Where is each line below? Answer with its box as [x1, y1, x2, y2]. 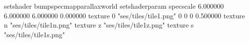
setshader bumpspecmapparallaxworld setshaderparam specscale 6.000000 [4, 1, 224, 11]
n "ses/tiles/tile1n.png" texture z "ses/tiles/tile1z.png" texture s [4, 20, 194, 30]
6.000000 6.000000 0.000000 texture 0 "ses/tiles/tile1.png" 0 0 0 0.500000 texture [4, 10, 245, 20]
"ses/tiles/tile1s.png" [4, 29, 65, 39]
